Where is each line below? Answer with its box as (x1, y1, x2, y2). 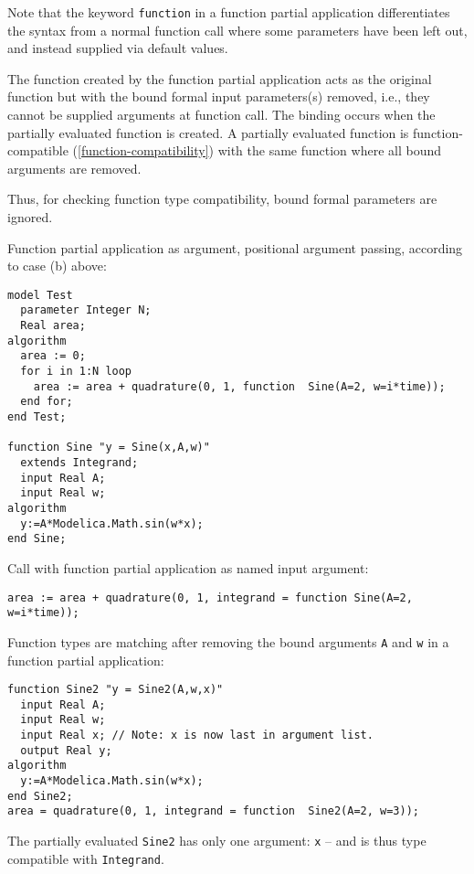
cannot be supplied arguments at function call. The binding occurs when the (7, 105, 436, 124)
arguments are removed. (7, 158, 142, 177)
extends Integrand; (20, 456, 139, 469)
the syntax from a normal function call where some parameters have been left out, (7, 20, 468, 39)
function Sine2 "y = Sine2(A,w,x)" (7, 683, 224, 697)
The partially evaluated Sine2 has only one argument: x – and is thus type (7, 831, 427, 849)
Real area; (20, 319, 86, 333)
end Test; (7, 410, 67, 424)
